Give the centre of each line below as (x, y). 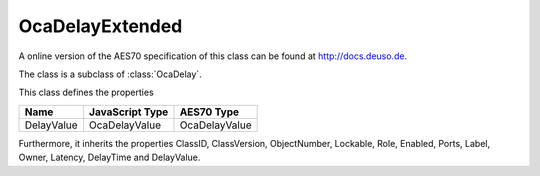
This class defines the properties (86, 92)
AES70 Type (209, 112)
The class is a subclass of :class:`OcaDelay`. (110, 74)
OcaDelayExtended (100, 26)
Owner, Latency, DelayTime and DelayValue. (109, 157)
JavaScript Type (128, 112)
